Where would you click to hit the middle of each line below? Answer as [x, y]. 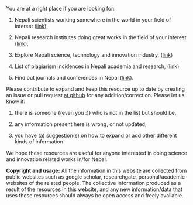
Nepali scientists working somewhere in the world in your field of [93, 20]
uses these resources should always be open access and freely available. [95, 195]
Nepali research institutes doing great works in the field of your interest [100, 37]
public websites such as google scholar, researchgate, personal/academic [96, 177]
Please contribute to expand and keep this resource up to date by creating [96, 89]
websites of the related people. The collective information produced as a [94, 183]
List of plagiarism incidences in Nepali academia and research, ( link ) [97, 66]
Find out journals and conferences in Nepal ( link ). [74, 78]
